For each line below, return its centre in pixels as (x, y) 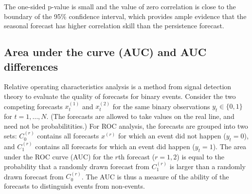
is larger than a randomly (207, 166)
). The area (230, 146)
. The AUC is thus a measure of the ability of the (155, 176)
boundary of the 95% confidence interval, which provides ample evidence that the (125, 16)
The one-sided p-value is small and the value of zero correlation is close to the (120, 6)
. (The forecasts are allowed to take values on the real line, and (140, 116)
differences (31, 66)
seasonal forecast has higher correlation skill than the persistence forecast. (114, 26)
